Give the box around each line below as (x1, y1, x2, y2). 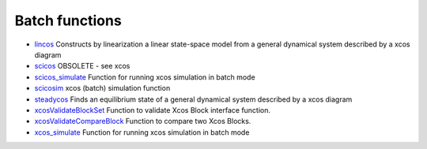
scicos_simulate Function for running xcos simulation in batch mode (34, 72, 256, 82)
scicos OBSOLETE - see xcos (34, 61, 130, 71)
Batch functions (14, 12, 122, 29)
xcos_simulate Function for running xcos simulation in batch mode (34, 127, 250, 137)
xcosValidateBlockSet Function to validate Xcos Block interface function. (34, 105, 271, 114)
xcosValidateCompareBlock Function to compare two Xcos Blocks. (34, 117, 251, 126)
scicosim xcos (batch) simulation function (34, 84, 171, 93)
